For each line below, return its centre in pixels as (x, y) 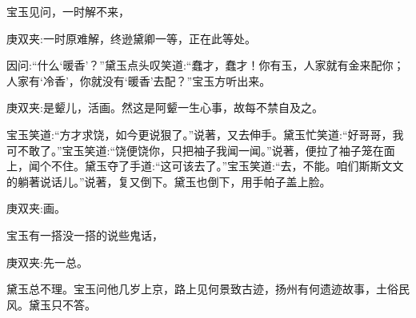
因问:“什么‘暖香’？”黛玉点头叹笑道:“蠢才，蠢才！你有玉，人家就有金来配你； (206, 65)
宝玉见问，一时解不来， (68, 11)
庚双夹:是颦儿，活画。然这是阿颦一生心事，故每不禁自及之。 (165, 107)
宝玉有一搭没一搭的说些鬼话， (85, 235)
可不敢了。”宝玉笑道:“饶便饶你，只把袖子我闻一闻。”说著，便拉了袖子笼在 (195, 150)
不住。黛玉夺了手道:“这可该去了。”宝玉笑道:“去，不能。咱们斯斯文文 (227, 166)
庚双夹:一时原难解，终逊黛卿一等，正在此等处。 (131, 38)
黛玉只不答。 (62, 304)
